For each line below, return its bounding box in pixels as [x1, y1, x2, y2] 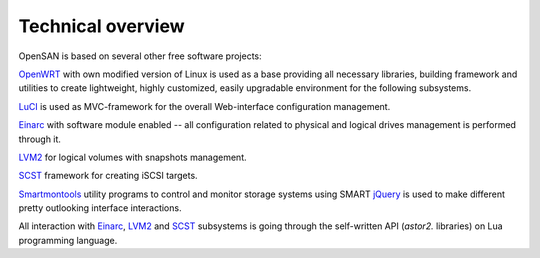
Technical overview [18, 15, 185, 37]
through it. [18, 133, 62, 145]
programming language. [18, 234, 118, 246]
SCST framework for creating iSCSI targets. [18, 170, 199, 182]
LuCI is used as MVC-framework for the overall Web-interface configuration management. [18, 100, 391, 112]
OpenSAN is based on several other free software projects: [18, 50, 262, 62]
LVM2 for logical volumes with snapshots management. [18, 151, 247, 163]
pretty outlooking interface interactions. [18, 202, 182, 214]
